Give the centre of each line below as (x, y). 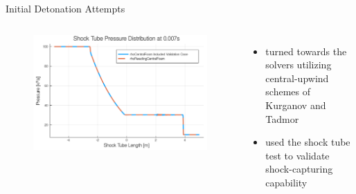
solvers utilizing (299, 65)
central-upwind (297, 78)
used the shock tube (308, 142)
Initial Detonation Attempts (65, 8)
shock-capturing (299, 169)
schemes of (288, 91)
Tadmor (282, 118)
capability (286, 182)
